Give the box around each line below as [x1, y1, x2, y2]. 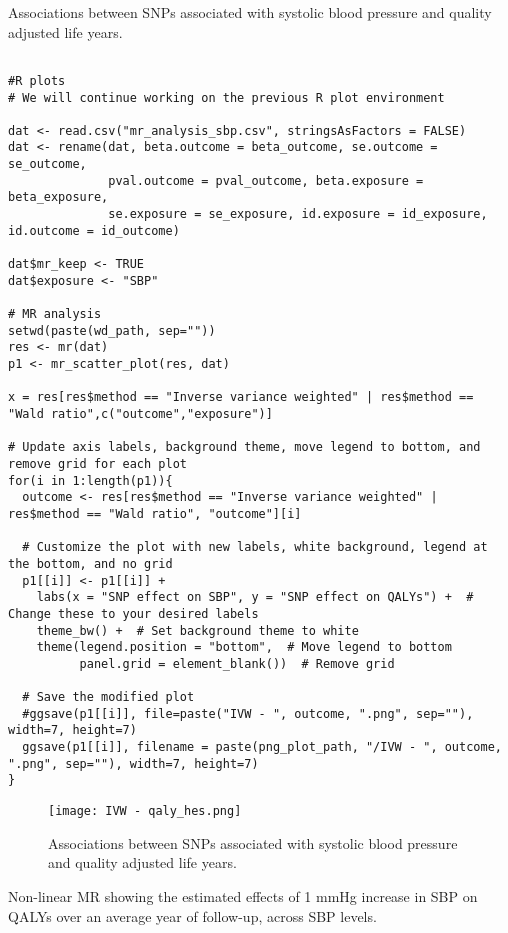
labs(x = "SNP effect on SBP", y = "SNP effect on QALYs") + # [36, 590, 474, 605]
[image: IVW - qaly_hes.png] [48, 804, 242, 819]
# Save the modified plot [22, 690, 195, 705]
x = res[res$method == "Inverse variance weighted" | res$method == [8, 390, 474, 405]
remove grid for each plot [8, 456, 187, 471]
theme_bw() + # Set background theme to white [36, 623, 359, 638]
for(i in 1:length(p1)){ [8, 473, 173, 488]
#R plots [8, 73, 66, 88]
